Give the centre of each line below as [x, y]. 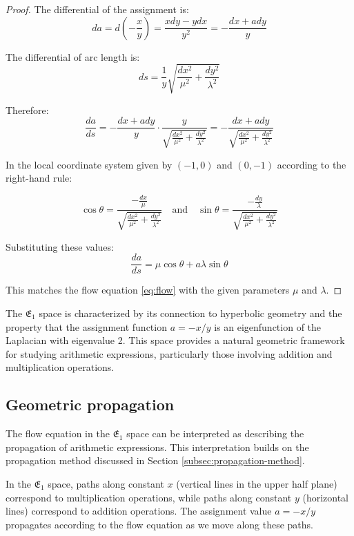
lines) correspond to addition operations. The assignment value [139, 511]
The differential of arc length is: [73, 56]
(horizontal [326, 497]
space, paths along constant [106, 483]
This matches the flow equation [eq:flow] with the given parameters [148, 290]
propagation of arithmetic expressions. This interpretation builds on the [157, 447]
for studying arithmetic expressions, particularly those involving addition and [169, 353]
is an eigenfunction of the [268, 326]
